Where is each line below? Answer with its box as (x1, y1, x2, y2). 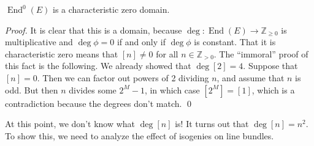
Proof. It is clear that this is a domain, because (5, 23, 182, 36)
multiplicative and (5, 35, 73, 48)
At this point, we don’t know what (5, 117, 136, 130)
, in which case (144, 83, 200, 96)
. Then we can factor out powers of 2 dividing (37, 71, 209, 84)
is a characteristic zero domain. (53, 3, 170, 15)
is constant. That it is (194, 35, 276, 48)
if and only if (117, 35, 166, 48)
